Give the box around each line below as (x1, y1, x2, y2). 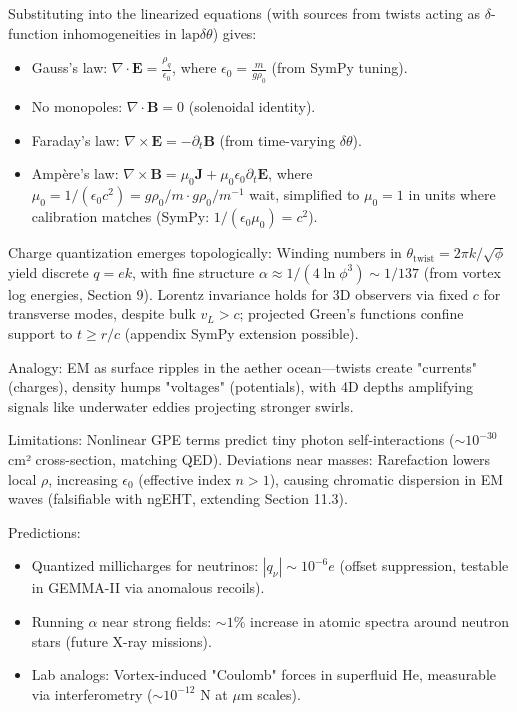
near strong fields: (102, 610, 212, 631)
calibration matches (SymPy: (31, 206, 210, 227)
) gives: (212, 22, 257, 43)
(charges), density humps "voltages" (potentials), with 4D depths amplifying (8, 376, 474, 397)
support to (8, 323, 73, 343)
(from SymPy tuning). (271, 57, 408, 78)
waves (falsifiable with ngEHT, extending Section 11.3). (8, 488, 348, 509)
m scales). (240, 683, 301, 704)
